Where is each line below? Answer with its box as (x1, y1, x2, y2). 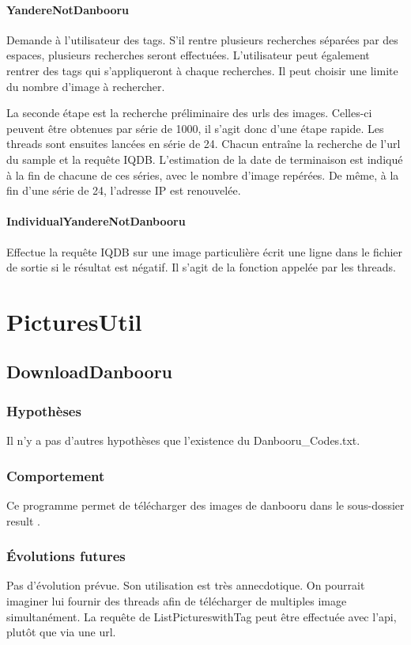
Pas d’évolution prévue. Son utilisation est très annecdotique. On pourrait (6, 577, 365, 594)
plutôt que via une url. (6, 624, 116, 640)
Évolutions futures (6, 546, 126, 566)
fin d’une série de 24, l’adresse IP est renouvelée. (6, 182, 241, 199)
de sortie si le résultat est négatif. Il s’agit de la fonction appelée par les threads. (6, 259, 396, 275)
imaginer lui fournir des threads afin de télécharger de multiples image (6, 592, 347, 609)
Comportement (6, 465, 105, 485)
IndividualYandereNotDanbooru (6, 213, 186, 230)
